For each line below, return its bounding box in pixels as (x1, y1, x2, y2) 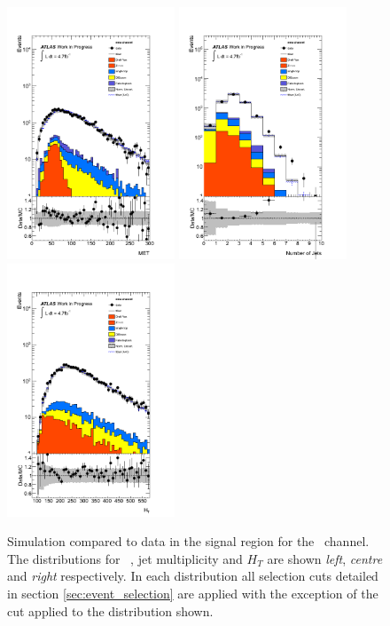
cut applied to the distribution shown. (7, 601, 214, 620)
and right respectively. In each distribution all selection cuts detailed (7, 567, 378, 585)
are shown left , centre (267, 549, 383, 567)
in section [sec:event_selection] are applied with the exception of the (7, 583, 378, 602)
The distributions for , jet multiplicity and (7, 549, 243, 567)
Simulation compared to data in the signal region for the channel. (7, 532, 370, 551)
